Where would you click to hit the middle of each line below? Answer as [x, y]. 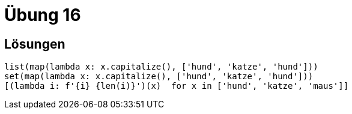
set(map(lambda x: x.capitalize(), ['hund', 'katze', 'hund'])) [159, 76]
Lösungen [35, 44]
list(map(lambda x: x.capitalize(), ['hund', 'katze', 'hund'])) [161, 67]
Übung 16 [43, 15]
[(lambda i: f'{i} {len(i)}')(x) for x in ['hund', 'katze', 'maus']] [177, 86]
